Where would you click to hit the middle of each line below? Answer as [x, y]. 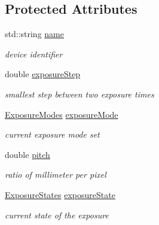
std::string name [34, 34]
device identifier [34, 54]
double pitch [27, 154]
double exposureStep [43, 74]
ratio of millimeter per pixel [56, 174]
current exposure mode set [52, 134]
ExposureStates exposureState [60, 194]
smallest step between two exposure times [79, 94]
